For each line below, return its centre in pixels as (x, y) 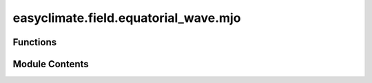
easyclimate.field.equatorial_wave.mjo (127, 18)
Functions (35, 42)
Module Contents (51, 64)
